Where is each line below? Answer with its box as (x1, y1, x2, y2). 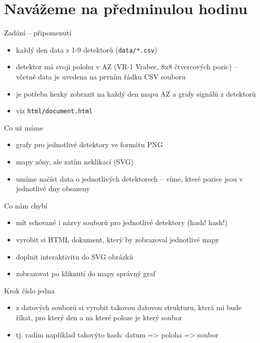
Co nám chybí (4, 200, 48, 210)
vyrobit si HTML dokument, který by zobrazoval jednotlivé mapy (16, 234, 220, 244)
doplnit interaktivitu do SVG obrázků (16, 251, 134, 262)
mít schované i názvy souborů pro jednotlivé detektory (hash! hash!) (16, 217, 228, 228)
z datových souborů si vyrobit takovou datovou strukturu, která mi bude (16, 302, 242, 313)
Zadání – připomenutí (4, 27, 72, 38)
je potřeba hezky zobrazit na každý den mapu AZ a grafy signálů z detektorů (16, 88, 256, 99)
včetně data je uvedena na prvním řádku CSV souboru (16, 71, 186, 81)
